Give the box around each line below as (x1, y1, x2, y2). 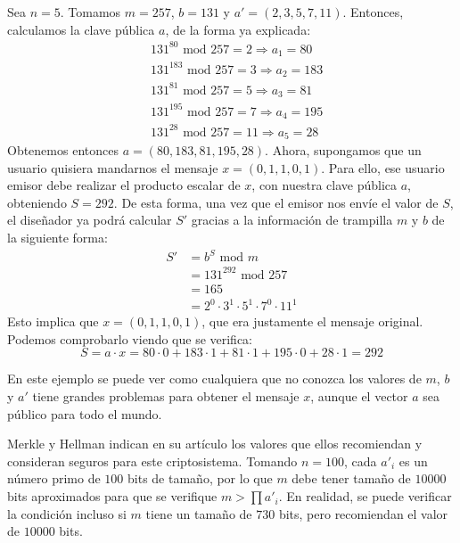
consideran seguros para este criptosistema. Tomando (7, 451, 298, 470)
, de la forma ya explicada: (165, 20, 311, 38)
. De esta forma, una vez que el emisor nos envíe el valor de (113, 193, 439, 211)
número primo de (7, 469, 101, 488)
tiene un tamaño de (145, 504, 252, 522)
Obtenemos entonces (7, 141, 119, 160)
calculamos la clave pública (7, 20, 155, 38)
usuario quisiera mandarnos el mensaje (7, 158, 218, 177)
